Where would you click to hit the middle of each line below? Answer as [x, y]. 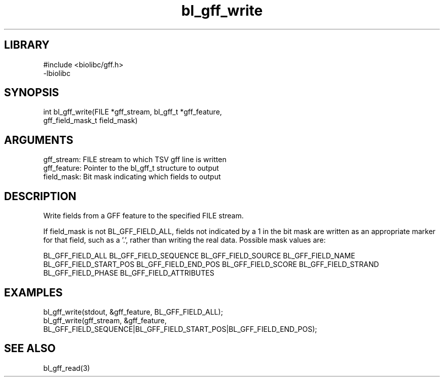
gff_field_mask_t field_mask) [90, 121]
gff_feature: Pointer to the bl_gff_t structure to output [131, 168]
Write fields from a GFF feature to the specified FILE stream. [143, 216]
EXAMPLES [33, 292]
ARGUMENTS [39, 140]
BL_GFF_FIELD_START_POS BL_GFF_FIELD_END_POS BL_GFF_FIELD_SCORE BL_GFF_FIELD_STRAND [211, 264]
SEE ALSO [30, 349]
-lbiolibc [57, 73]
